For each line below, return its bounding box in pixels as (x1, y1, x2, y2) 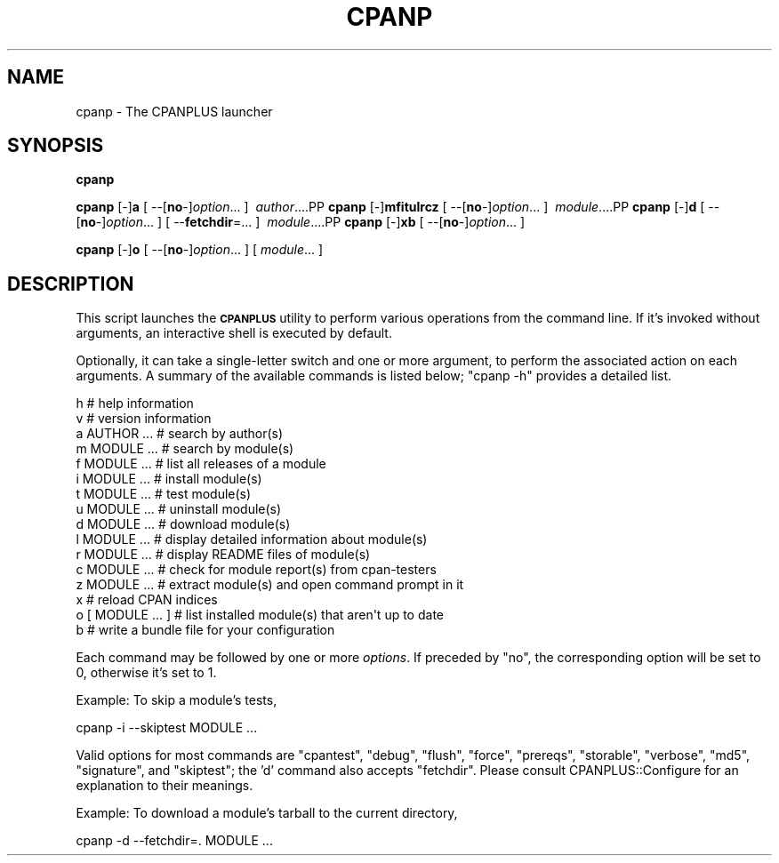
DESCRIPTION (7, 272, 134, 295)
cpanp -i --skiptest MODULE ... (76, 720, 258, 736)
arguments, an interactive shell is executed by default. (76, 325, 392, 341)
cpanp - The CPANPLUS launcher (76, 103, 273, 119)
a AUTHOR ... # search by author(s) (76, 426, 284, 442)
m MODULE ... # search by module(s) (76, 441, 294, 457)
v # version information (76, 411, 212, 427)
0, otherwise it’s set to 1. (76, 665, 217, 681)
